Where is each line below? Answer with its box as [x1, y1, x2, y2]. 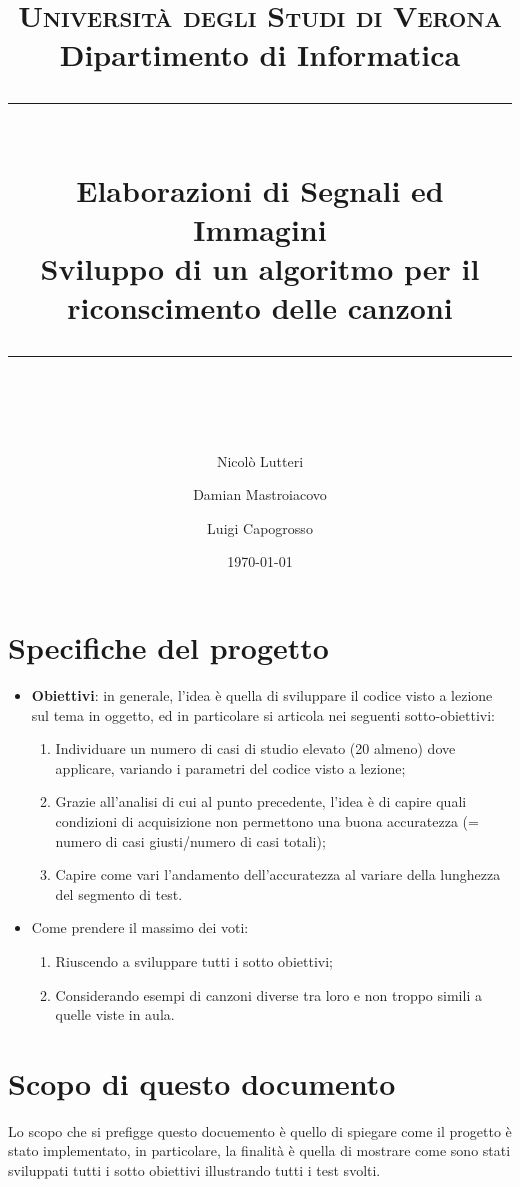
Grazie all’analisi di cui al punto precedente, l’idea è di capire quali [55, 791, 467, 812]
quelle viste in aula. [55, 1004, 175, 1025]
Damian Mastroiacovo [193, 484, 327, 505]
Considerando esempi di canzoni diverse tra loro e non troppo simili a [55, 984, 482, 1005]
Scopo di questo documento [8, 1062, 396, 1103]
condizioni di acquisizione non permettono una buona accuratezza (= [55, 810, 479, 831]
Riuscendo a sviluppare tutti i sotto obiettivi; [55, 950, 333, 971]
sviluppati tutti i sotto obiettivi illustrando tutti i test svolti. [8, 1160, 381, 1181]
